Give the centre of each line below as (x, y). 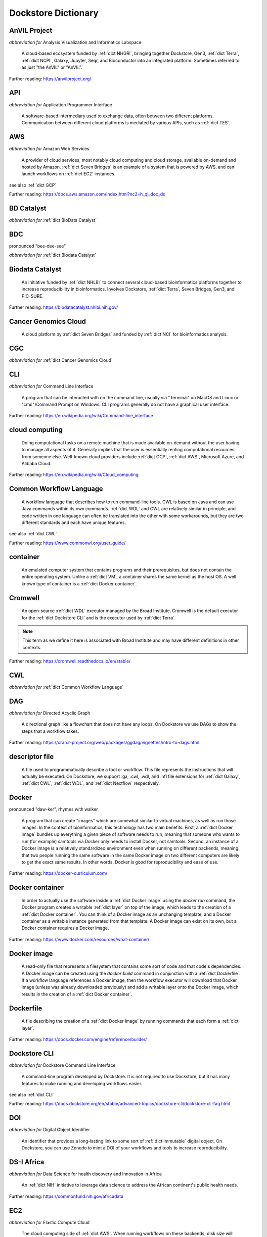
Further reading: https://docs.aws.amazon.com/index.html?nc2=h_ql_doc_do (87, 194)
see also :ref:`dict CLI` (32, 1095)
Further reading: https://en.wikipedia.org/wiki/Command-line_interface (81, 416)
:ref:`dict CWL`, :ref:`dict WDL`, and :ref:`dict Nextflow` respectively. (91, 783)
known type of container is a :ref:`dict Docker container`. (79, 583)
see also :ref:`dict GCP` (33, 185)
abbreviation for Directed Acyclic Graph (50, 713)
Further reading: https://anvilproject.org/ (50, 79)
